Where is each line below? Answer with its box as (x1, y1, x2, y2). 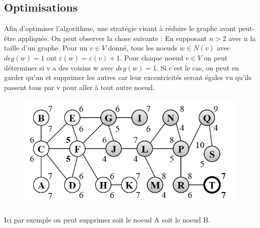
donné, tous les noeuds (108, 42, 178, 53)
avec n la (228, 32, 256, 43)
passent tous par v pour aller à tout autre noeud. (4, 81, 155, 92)
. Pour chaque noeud (120, 52, 183, 62)
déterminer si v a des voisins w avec (4, 62, 114, 72)
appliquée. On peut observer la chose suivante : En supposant (18, 32, 207, 43)
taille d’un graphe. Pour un (4, 42, 88, 53)
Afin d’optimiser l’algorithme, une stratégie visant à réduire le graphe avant (4, 23, 236, 33)
